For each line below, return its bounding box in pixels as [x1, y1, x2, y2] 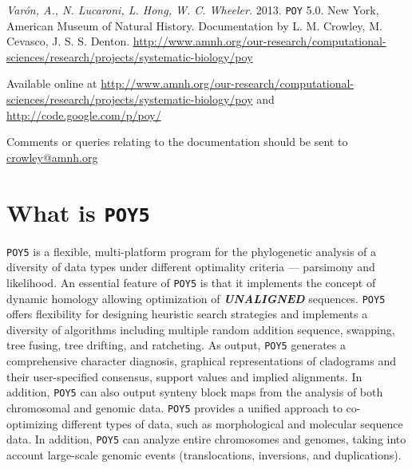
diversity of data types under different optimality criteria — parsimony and [6, 258, 375, 275]
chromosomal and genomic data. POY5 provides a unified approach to [6, 399, 343, 416]
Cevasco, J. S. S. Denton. [6, 33, 130, 49]
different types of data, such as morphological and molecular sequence [61, 415, 403, 432]
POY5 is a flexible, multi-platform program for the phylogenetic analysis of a [6, 242, 377, 259]
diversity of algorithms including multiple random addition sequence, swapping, [6, 321, 395, 337]
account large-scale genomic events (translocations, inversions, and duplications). [6, 446, 402, 463]
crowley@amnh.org [6, 148, 98, 165]
